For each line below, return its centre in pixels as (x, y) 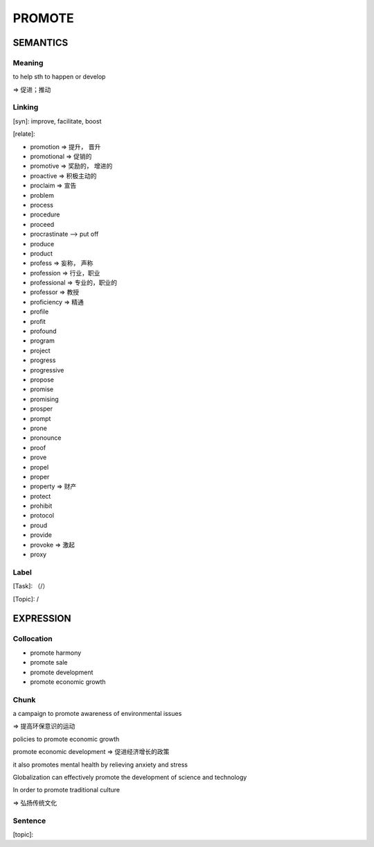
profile (39, 311)
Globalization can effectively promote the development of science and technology (130, 777)
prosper (42, 409)
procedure (45, 214)
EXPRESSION (42, 618)
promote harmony (56, 653)
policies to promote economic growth (66, 739)
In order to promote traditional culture (66, 790)
